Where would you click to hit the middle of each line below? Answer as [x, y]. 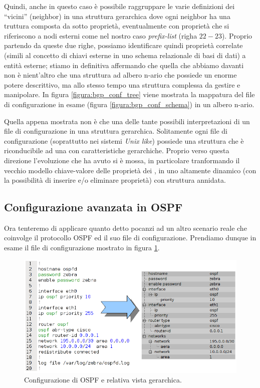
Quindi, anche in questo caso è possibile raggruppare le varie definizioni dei [119, 6]
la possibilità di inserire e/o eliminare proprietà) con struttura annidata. [115, 180]
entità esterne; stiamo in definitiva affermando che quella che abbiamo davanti [124, 65]
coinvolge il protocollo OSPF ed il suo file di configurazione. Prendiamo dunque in [130, 238]
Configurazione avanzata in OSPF [93, 207]
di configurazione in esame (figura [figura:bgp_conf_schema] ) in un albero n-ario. [129, 104]
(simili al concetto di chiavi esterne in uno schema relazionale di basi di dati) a [125, 55]
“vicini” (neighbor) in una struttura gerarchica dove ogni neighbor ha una [117, 16]
